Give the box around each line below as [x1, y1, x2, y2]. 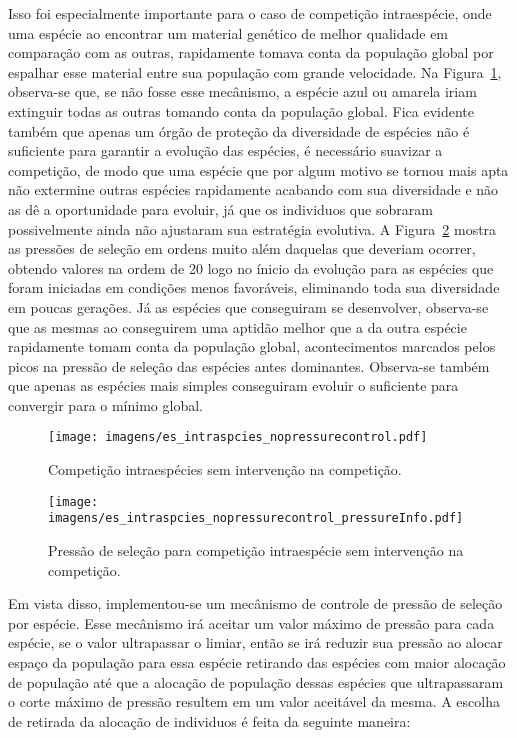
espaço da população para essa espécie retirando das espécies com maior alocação [8, 652, 506, 672]
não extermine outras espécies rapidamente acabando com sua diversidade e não [8, 179, 499, 200]
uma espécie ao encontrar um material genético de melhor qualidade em [8, 22, 449, 43]
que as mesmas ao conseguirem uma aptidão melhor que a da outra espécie [8, 316, 467, 337]
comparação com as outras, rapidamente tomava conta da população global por [8, 42, 494, 63]
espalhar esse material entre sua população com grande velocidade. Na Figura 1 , [8, 61, 502, 82]
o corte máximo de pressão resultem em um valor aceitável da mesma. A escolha [8, 691, 500, 712]
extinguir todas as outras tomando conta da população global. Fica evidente [8, 100, 475, 121]
